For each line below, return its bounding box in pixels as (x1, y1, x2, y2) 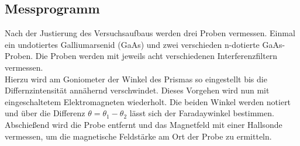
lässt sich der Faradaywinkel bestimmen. (129, 107, 274, 119)
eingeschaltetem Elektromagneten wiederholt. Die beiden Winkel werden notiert (5, 95, 291, 107)
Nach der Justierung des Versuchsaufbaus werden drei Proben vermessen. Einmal (5, 27, 295, 39)
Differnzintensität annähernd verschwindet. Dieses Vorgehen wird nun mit (5, 84, 270, 96)
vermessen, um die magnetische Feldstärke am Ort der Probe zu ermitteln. (5, 130, 272, 142)
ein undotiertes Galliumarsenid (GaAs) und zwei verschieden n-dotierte (5, 38, 260, 50)
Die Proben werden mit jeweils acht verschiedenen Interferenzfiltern (35, 50, 278, 62)
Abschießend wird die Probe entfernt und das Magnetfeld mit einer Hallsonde (5, 118, 282, 130)
